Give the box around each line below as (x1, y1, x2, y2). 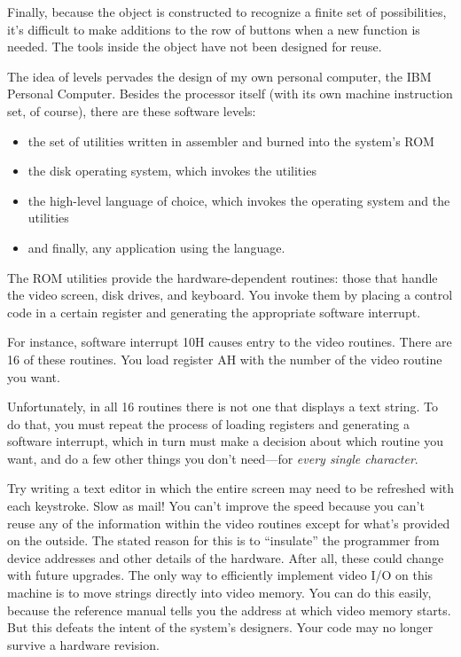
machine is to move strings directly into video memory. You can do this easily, (7, 583, 432, 602)
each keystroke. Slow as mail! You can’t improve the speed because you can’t (7, 497, 425, 515)
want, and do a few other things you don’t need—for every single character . (7, 449, 418, 467)
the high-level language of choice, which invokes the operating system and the (27, 191, 450, 209)
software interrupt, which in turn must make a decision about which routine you (7, 432, 443, 450)
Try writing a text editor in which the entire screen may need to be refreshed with (7, 479, 455, 497)
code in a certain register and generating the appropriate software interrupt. (7, 302, 421, 321)
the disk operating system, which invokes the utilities (27, 161, 316, 180)
